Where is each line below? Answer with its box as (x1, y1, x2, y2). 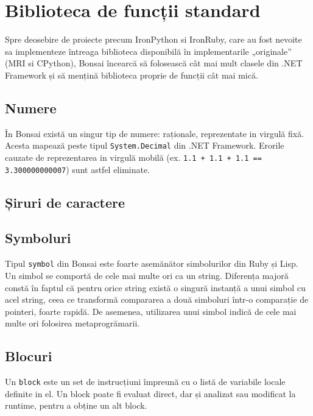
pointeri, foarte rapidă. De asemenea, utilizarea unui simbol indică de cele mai (5, 305, 297, 317)
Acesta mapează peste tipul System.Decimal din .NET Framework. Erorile (5, 139, 284, 152)
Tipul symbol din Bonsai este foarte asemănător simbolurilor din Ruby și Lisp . (5, 257, 298, 270)
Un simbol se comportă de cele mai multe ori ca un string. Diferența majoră (5, 269, 289, 281)
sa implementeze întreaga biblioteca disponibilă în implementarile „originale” (5, 44, 292, 57)
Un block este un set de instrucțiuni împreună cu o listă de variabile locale (5, 375, 286, 388)
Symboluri (5, 228, 71, 247)
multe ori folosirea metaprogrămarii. (5, 317, 140, 330)
